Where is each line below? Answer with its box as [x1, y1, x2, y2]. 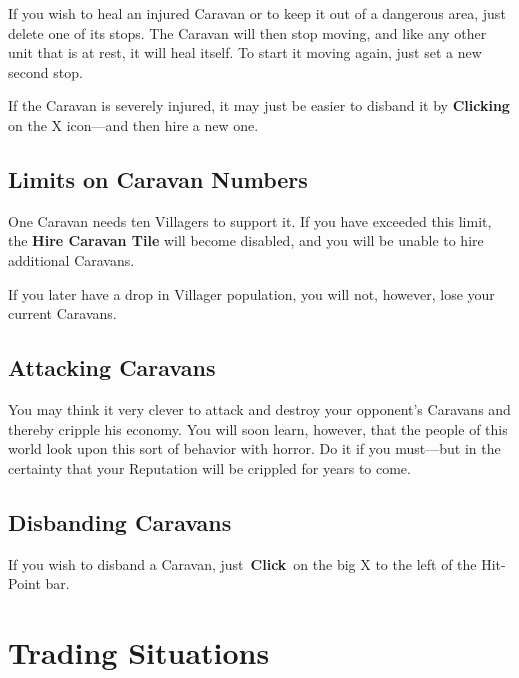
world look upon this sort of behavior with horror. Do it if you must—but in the [8, 438, 501, 459]
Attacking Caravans [8, 352, 216, 383]
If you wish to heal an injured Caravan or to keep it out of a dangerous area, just [8, 3, 506, 23]
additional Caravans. [8, 249, 135, 270]
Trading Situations [8, 631, 270, 672]
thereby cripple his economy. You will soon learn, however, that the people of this [8, 418, 508, 439]
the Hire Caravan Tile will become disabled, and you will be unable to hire [8, 230, 484, 251]
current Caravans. [8, 303, 117, 324]
